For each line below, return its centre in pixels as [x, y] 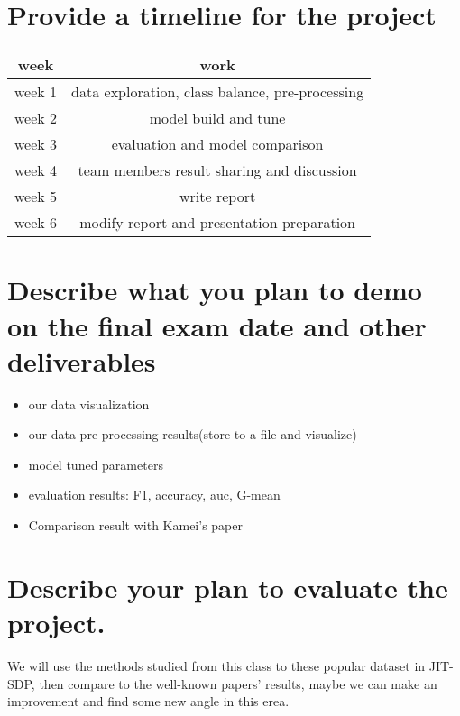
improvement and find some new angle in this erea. [148, 701]
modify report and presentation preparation [217, 223]
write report [218, 197]
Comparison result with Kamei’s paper [135, 525]
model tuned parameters [96, 464]
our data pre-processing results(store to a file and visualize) [193, 434]
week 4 [36, 170]
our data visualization [89, 404]
